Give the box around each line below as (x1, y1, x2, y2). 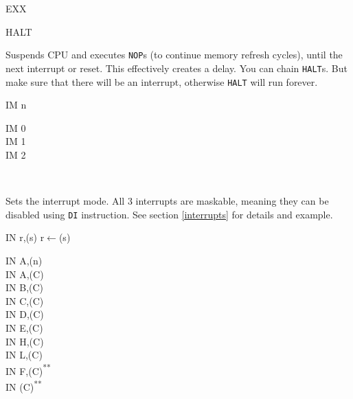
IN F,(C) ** (5, 361, 51, 378)
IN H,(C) (5, 334, 44, 348)
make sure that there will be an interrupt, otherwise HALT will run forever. (5, 74, 318, 89)
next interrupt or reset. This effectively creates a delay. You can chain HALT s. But (5, 60, 348, 75)
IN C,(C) (5, 293, 44, 308)
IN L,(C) (5, 347, 43, 362)
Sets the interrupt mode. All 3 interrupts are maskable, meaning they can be (5, 194, 329, 208)
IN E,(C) (5, 320, 43, 334)
